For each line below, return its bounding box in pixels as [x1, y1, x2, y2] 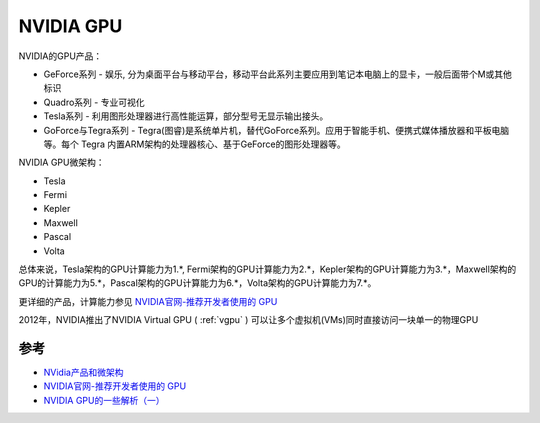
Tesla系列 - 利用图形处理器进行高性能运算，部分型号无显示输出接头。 [43, 110, 329, 122]
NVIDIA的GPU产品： [18, 50, 103, 62]
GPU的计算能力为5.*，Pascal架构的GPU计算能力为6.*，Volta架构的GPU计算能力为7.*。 [18, 277, 377, 289]
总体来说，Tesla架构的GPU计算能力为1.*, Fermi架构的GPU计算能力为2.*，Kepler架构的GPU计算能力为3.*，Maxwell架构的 [18, 263, 517, 275]
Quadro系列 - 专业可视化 [43, 96, 145, 108]
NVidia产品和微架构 [43, 366, 124, 379]
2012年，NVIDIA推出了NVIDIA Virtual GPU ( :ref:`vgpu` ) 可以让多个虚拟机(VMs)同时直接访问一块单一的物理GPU [18, 314, 479, 326]
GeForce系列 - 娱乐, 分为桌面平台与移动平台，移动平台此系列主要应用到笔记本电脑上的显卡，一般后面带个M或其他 [43, 68, 512, 80]
